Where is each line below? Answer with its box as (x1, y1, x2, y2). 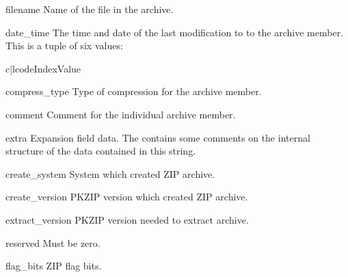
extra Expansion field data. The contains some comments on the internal (5, 130, 310, 144)
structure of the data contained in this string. (5, 144, 196, 158)
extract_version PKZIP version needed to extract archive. (5, 212, 249, 226)
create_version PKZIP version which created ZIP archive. (5, 189, 248, 204)
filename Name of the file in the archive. (5, 2, 174, 16)
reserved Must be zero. (5, 235, 101, 250)
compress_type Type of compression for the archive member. (5, 84, 262, 98)
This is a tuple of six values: (5, 38, 123, 53)
